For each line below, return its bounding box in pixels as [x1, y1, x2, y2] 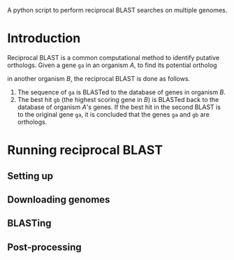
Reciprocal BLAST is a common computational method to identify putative [7, 53, 220, 62]
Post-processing [7, 241, 82, 253]
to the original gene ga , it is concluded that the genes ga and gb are [17, 110, 210, 118]
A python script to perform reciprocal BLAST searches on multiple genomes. [7, 6, 228, 14]
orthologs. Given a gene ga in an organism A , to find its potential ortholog [7, 61, 218, 69]
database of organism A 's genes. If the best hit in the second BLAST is [17, 103, 221, 111]
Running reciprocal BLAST [7, 143, 163, 158]
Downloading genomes [7, 194, 110, 205]
